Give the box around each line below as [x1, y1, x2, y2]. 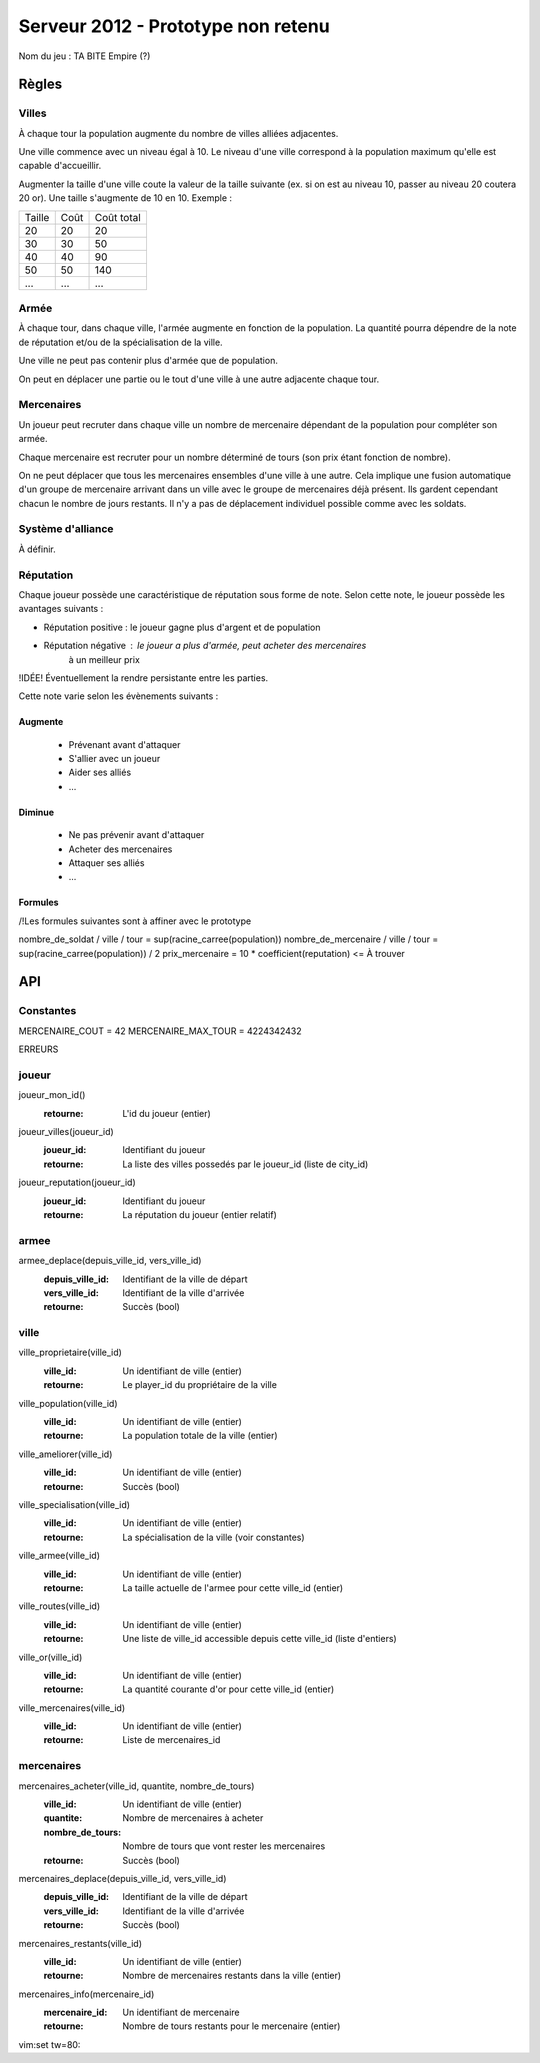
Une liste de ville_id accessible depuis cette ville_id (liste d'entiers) [122, 1633, 397, 1645]
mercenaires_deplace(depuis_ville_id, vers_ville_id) [18, 1872, 227, 1884]
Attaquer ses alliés [68, 857, 145, 869]
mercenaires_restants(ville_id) [18, 1937, 143, 1949]
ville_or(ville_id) [18, 1651, 83, 1663]
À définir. [18, 543, 56, 555]
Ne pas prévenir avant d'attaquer [68, 829, 205, 841]
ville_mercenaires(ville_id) [18, 1701, 126, 1714]
